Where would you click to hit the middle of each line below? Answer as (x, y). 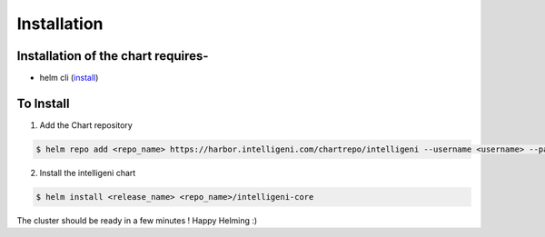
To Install (43, 103)
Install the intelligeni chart (88, 173)
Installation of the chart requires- (113, 56)
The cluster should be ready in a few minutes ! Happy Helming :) (137, 220)
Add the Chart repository (86, 125)
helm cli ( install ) (69, 78)
